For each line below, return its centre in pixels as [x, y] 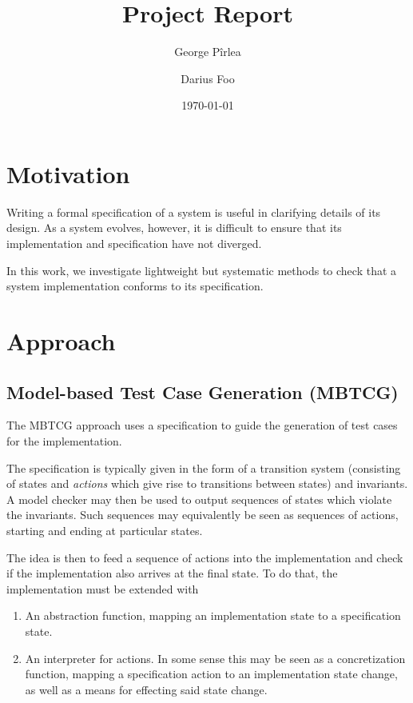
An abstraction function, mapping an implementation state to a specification [213, 615]
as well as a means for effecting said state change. [146, 689]
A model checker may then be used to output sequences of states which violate [199, 499]
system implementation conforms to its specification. [135, 286]
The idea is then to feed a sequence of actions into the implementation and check [205, 557]
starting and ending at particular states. [105, 530]
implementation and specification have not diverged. [134, 244]
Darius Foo [208, 78]
